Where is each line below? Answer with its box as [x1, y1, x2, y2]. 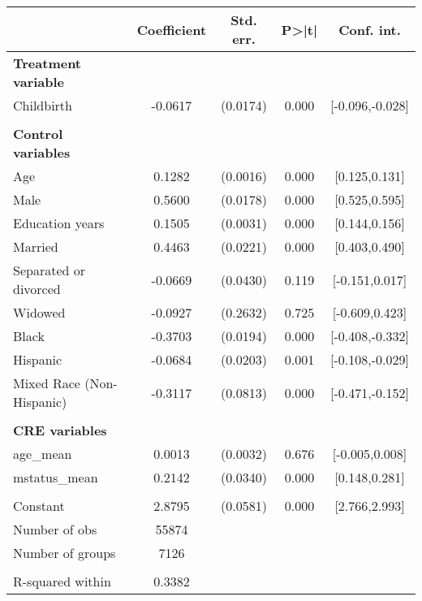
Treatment [13, 54, 82, 72]
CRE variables [13, 421, 107, 439]
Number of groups [13, 543, 116, 562]
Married [13, 237, 58, 256]
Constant [13, 496, 65, 515]
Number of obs [13, 520, 97, 538]
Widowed [13, 303, 66, 322]
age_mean [13, 444, 72, 463]
